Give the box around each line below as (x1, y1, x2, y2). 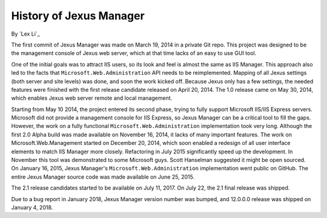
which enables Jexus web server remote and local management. (11, 94, 173, 102)
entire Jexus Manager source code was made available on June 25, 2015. (11, 173, 195, 181)
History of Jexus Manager (11, 9, 145, 22)
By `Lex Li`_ (11, 30, 41, 37)
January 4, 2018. (11, 204, 53, 211)
